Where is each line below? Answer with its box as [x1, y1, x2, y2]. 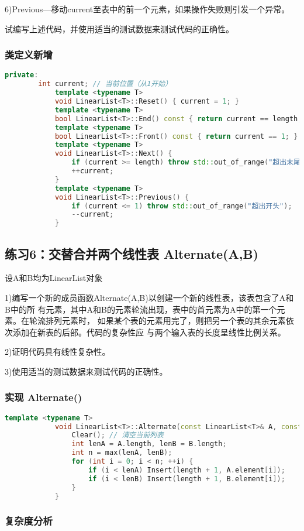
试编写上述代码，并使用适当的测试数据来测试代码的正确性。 [5, 22, 234, 35]
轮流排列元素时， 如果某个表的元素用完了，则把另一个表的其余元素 [29, 314, 286, 327]
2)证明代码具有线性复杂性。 [5, 345, 110, 358]
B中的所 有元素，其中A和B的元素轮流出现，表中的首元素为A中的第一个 [5, 303, 277, 315]
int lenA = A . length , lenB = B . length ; [71, 440, 227, 448]
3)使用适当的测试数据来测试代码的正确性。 [5, 365, 168, 377]
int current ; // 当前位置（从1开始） [38, 80, 172, 88]
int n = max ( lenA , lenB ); [71, 448, 172, 457]
